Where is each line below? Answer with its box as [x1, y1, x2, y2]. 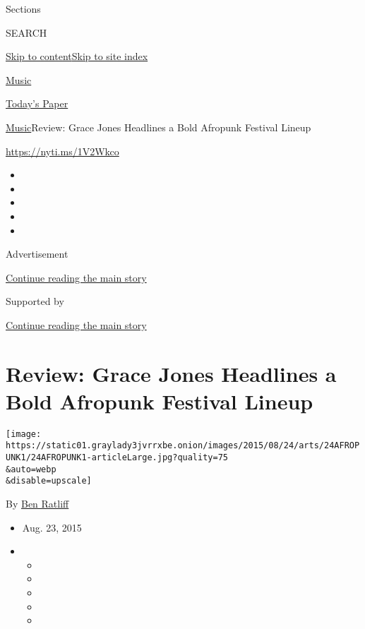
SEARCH [6, 25, 47, 40]
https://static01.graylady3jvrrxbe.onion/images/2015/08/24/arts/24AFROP [6, 441, 360, 451]
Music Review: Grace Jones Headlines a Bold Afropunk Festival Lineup [6, 119, 311, 134]
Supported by [6, 294, 64, 308]
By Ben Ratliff [6, 496, 69, 511]
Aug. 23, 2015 [22, 520, 82, 534]
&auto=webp [6, 464, 56, 474]
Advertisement [6, 246, 68, 261]
